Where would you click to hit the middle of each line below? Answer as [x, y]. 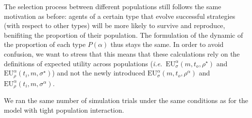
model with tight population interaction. [64, 110]
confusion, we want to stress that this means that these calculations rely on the [122, 53]
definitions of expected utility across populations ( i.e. [83, 63]
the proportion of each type [45, 44]
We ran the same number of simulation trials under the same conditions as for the [126, 100]
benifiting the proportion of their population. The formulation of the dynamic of [124, 35]
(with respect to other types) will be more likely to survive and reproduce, [115, 25]
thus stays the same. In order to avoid [167, 44]
